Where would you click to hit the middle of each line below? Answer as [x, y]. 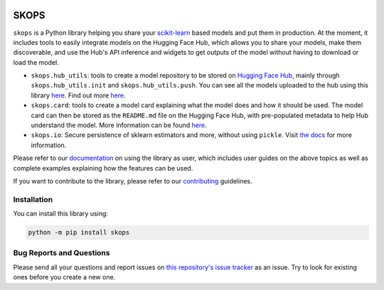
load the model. [36, 62]
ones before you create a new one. [64, 277]
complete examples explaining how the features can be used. [103, 168]
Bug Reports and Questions [62, 253]
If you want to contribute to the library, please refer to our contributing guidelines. [133, 181]
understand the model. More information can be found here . [119, 125]
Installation [33, 199]
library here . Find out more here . [78, 95]
